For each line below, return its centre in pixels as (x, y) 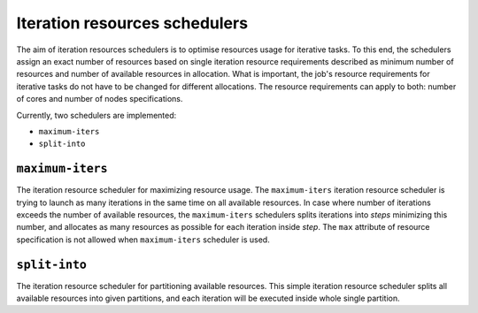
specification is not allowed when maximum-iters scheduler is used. (143, 240)
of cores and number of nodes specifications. (100, 99)
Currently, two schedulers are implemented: (96, 115)
